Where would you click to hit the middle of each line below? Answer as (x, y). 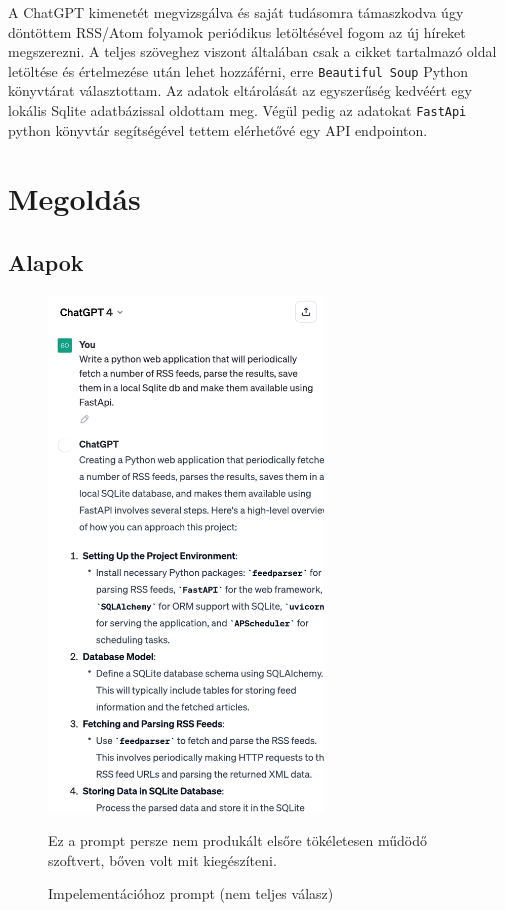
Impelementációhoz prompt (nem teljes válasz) (191, 893)
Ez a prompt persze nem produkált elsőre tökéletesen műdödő (237, 840)
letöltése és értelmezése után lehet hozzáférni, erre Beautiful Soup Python (238, 70)
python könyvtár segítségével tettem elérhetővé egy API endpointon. (218, 129)
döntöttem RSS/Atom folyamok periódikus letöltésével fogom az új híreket (237, 31)
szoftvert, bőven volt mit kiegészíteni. (162, 859)
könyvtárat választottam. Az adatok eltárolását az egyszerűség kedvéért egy (240, 90)
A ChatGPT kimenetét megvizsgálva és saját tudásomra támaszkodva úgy (236, 12)
